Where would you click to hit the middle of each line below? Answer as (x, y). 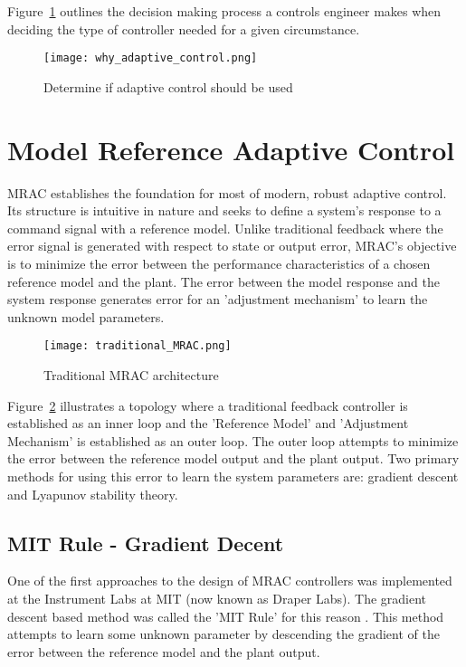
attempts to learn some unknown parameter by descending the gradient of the (223, 634)
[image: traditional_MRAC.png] (138, 346)
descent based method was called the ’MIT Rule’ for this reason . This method (226, 616)
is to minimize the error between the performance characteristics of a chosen (219, 263)
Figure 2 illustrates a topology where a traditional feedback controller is (208, 405)
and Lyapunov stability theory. (93, 494)
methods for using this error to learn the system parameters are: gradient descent (233, 476)
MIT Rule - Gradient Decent (146, 543)
